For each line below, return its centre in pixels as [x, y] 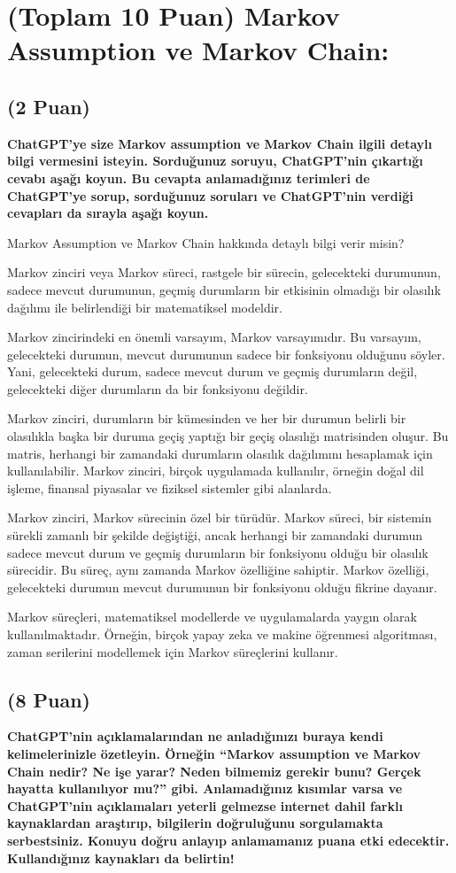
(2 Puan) [49, 106]
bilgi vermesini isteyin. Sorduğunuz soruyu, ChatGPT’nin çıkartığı [215, 161]
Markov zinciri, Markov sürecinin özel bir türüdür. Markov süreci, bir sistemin [220, 518]
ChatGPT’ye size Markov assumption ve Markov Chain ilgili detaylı [220, 143]
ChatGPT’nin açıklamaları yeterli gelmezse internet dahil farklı [205, 805]
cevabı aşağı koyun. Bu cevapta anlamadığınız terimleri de [189, 178]
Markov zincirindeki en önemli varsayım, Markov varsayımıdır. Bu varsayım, [214, 337]
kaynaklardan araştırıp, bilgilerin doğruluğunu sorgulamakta [195, 823]
